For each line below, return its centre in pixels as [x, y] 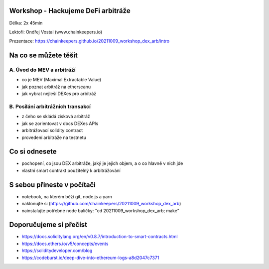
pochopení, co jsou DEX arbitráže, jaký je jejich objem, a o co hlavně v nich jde [102, 163]
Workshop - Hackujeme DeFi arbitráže [70, 11]
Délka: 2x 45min [26, 23]
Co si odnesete [33, 152]
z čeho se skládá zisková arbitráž [56, 117]
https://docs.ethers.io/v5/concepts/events [65, 244]
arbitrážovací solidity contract [52, 131]
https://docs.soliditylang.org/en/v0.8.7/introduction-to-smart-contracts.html [100, 237]
